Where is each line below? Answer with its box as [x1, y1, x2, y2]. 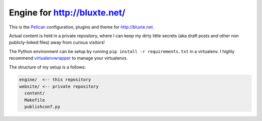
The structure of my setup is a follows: [9, 64, 86, 70]
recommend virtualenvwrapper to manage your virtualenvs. [9, 55, 128, 61]
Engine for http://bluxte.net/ [9, 7, 126, 18]
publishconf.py [24, 104, 61, 109]
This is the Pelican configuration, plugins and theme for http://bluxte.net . [9, 24, 154, 30]
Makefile [24, 97, 45, 103]
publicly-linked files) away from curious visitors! [9, 40, 105, 45]
